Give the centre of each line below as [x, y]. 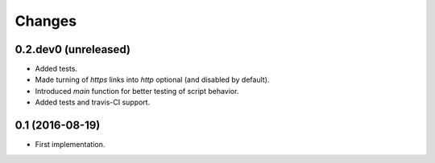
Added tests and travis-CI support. [93, 102]
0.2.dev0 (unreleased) [72, 49]
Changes [46, 21]
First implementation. [70, 145]
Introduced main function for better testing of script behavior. [137, 91]
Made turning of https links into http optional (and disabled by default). [152, 79]
